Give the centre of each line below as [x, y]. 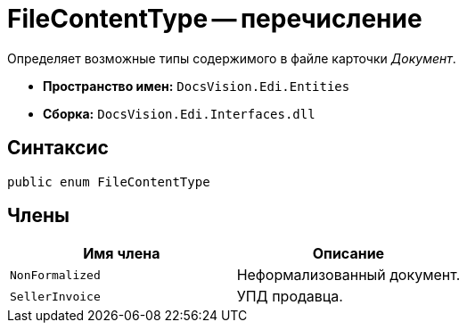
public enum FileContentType [109, 181]
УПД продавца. [290, 297]
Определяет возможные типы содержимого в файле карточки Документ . [232, 58]
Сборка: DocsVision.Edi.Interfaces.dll [179, 113]
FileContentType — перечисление [215, 19]
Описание [348, 254]
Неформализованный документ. [348, 275]
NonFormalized [55, 275]
